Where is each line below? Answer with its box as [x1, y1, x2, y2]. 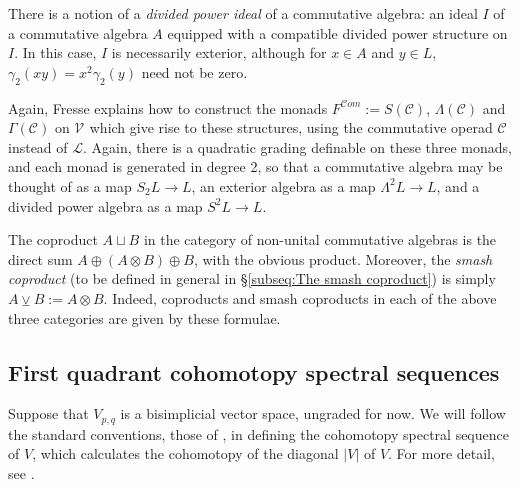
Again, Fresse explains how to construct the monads [8, 97, 328, 118]
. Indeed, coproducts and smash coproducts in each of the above [103, 287, 497, 308]
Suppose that [8, 403, 89, 424]
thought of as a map [8, 175, 132, 196]
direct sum [8, 248, 73, 269]
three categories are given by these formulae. [8, 307, 281, 328]
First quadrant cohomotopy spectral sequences [8, 356, 500, 387]
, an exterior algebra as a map [191, 175, 376, 196]
